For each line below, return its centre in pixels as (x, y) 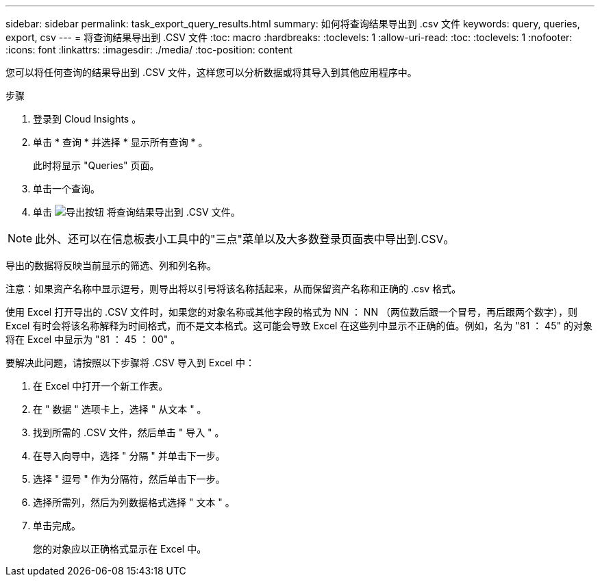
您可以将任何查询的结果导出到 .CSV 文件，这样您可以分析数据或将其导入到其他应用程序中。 (211, 72)
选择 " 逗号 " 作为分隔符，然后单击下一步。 (129, 479)
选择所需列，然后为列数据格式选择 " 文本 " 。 (134, 502)
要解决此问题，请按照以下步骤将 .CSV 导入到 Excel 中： (130, 363)
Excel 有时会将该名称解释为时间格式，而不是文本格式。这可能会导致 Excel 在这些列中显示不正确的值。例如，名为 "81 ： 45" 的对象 (299, 326)
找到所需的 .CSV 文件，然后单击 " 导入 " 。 (129, 432)
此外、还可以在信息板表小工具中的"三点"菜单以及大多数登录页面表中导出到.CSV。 (245, 239)
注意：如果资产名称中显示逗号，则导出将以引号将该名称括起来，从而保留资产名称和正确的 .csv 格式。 (234, 289)
